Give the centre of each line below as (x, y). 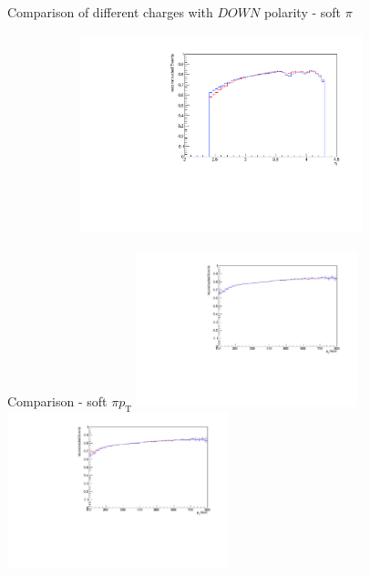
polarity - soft (303, 12)
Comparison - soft (57, 400)
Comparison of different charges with (110, 12)
